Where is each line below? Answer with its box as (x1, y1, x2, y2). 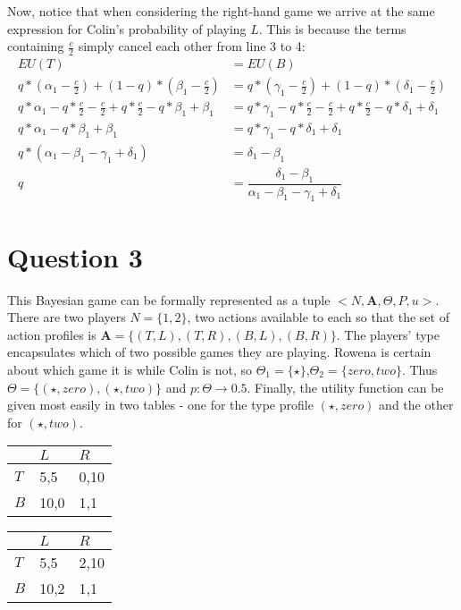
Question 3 (7, 238, 143, 275)
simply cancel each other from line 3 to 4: (78, 37, 306, 55)
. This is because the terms (258, 19, 407, 38)
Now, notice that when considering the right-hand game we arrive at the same (7, 2, 435, 20)
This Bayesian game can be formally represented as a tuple (7, 290, 331, 309)
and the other (379, 395, 454, 414)
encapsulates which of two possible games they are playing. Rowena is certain (7, 343, 432, 361)
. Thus (401, 360, 438, 378)
